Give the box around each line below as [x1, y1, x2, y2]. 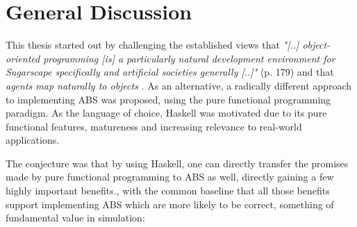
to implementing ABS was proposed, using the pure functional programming [6, 92, 331, 106]
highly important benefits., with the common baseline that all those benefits [6, 183, 330, 198]
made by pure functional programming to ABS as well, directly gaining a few [6, 169, 334, 184]
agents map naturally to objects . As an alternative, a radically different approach [6, 78, 351, 92]
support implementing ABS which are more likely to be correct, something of [6, 196, 334, 211]
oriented [6, 51, 40, 65]
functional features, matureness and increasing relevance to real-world [6, 119, 302, 133]
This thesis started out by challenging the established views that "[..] [6, 37, 299, 52]
